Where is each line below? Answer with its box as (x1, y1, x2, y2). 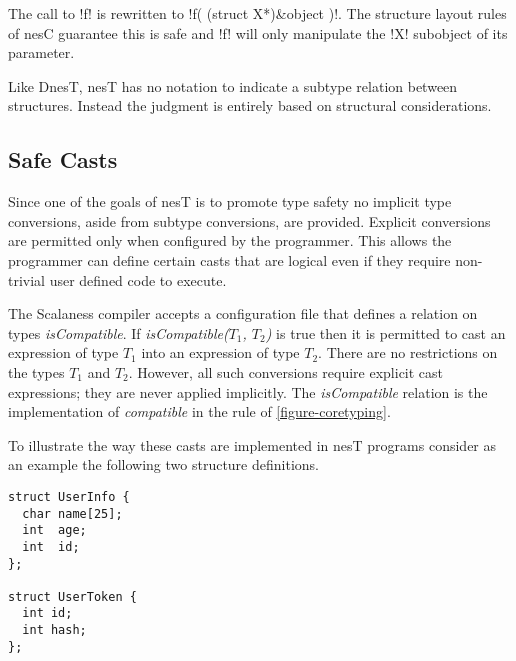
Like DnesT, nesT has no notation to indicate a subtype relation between (8, 75, 458, 96)
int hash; (22, 623, 87, 638)
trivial (8, 269, 46, 290)
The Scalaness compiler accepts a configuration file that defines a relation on (8, 303, 478, 324)
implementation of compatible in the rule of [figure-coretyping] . (8, 401, 391, 422)
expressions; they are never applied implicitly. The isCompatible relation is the (8, 381, 488, 402)
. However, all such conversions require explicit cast (128, 361, 444, 382)
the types (8, 361, 65, 382)
